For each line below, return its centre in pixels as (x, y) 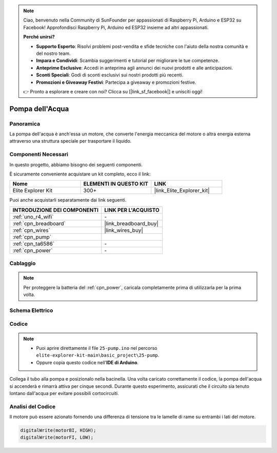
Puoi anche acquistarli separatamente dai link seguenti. (68, 200)
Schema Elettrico (31, 310)
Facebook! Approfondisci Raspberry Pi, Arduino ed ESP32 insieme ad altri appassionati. (116, 27)
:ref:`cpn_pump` (32, 237)
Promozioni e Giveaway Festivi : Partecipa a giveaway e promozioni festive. (116, 82)
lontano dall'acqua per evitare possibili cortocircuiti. (64, 393)
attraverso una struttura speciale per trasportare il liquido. (71, 141)
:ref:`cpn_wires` (32, 230)
